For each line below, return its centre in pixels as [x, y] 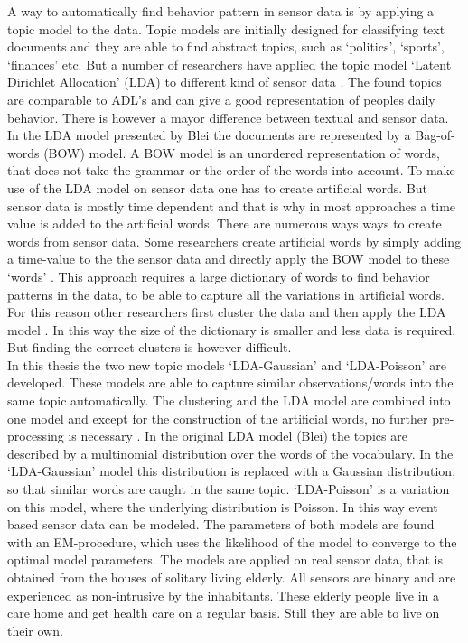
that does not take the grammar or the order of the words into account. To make [231, 170]
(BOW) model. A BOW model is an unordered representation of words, [242, 152]
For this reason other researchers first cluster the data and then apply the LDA [227, 312]
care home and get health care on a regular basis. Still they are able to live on [224, 613]
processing [36, 436]
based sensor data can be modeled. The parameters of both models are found [221, 524]
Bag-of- [435, 135]
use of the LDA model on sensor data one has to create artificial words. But [218, 187]
